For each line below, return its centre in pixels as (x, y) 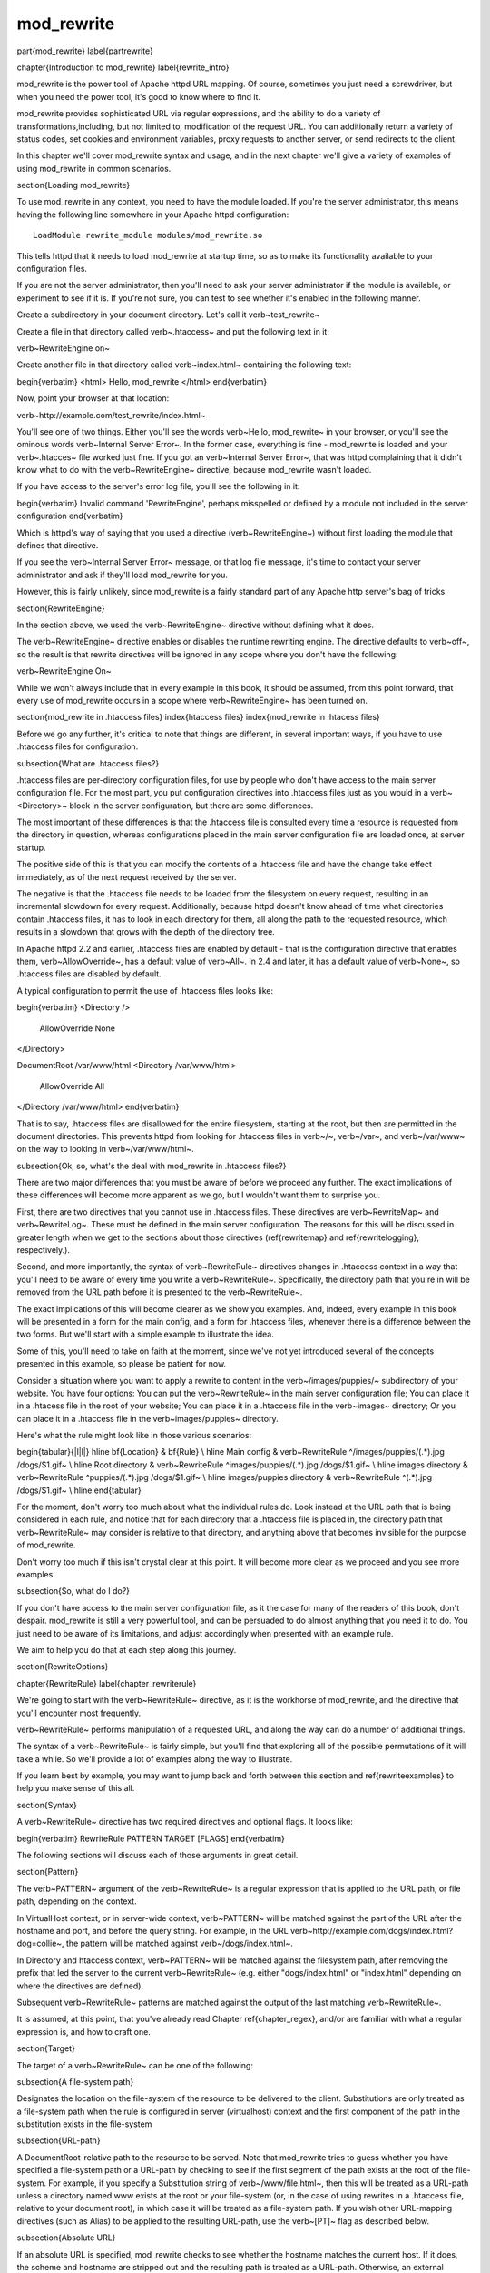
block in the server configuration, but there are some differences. (191, 806)
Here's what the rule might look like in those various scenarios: (134, 1436)
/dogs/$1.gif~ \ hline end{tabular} (79, 1490)
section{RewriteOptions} (63, 1667)
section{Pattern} (48, 1872)
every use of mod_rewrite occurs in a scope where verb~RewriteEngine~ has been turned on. (192, 700)
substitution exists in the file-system (84, 2124)
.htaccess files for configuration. (78, 746)
